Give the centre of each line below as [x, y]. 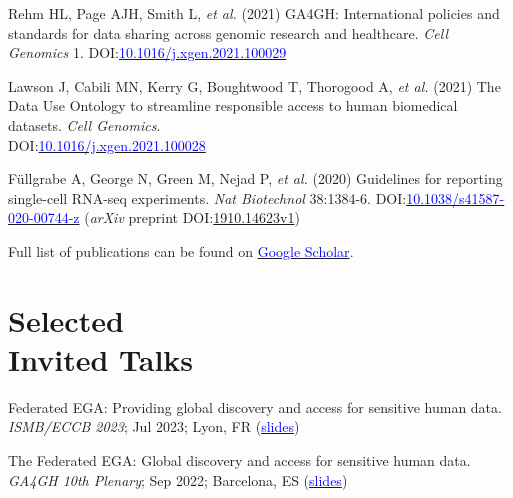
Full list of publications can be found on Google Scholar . [181, 250]
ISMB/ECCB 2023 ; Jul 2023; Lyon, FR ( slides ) [154, 426]
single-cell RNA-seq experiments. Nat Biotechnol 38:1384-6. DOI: [207, 197]
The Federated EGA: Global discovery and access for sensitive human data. [239, 460]
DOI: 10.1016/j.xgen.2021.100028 [107, 144]
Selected [66, 319]
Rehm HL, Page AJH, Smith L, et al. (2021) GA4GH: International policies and [254, 13]
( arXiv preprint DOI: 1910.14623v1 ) [192, 217]
